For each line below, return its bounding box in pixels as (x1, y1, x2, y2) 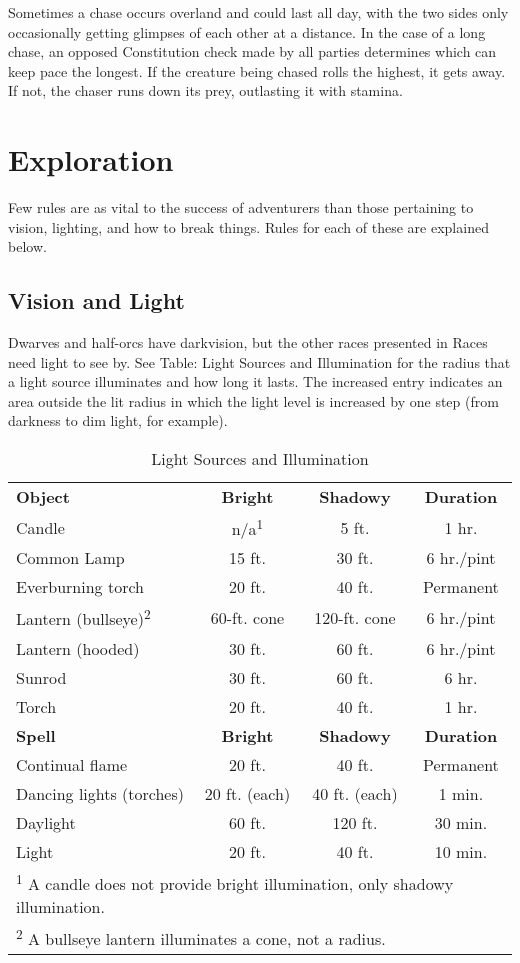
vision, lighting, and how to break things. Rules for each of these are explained (8, 216, 489, 237)
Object (16, 485, 70, 509)
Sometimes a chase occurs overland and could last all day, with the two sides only (8, 2, 509, 22)
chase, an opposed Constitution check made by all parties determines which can (8, 41, 497, 62)
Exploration (8, 139, 174, 180)
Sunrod (16, 665, 67, 689)
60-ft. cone (210, 606, 285, 630)
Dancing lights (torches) (16, 781, 185, 805)
